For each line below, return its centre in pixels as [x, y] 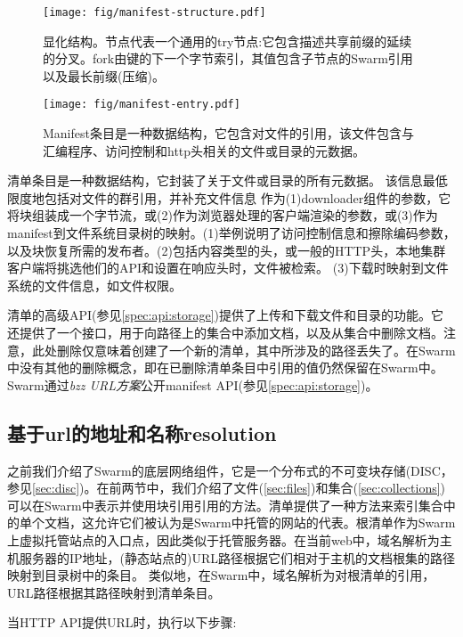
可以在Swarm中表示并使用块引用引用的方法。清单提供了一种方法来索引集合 [225, 505]
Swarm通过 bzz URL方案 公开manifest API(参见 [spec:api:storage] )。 [193, 384]
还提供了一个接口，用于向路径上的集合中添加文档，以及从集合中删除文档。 [225, 333]
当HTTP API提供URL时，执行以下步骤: [122, 622]
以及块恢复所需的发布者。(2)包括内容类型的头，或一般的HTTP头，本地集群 [227, 250]
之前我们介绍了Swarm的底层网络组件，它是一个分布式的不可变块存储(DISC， [230, 470]
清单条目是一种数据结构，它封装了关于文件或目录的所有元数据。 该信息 [215, 180]
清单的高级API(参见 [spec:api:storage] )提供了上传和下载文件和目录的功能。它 [226, 315]
